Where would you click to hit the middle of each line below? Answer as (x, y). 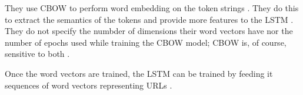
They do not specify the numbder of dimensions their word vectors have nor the (149, 31)
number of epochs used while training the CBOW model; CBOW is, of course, (146, 42)
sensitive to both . (37, 54)
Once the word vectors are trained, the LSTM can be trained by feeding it (139, 73)
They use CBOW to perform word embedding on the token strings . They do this (152, 8)
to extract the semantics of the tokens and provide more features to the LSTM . (149, 19)
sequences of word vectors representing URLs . (89, 85)
